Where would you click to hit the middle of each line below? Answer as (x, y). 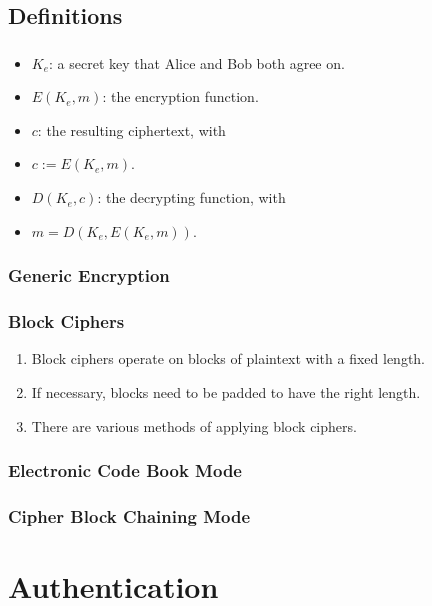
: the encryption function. (180, 96)
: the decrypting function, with (191, 197)
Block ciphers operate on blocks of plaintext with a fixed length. (228, 358)
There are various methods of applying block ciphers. (194, 425)
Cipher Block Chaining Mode (129, 515)
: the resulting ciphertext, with (131, 129)
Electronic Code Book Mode (125, 470)
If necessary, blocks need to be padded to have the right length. (226, 391)
